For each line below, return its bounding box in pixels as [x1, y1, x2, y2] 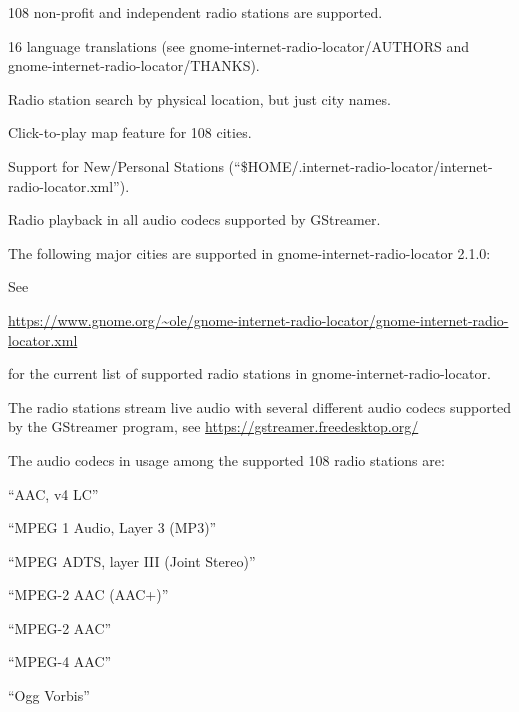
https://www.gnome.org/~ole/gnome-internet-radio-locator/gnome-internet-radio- [8, 309, 509, 330]
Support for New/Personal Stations [8, 155, 224, 176]
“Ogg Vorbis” [8, 685, 90, 706]
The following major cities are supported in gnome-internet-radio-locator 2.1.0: [8, 242, 491, 263]
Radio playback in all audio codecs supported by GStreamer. [8, 209, 381, 230]
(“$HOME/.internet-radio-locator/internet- [228, 155, 493, 176]
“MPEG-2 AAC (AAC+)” [8, 584, 169, 605]
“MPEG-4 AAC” [8, 651, 112, 672]
